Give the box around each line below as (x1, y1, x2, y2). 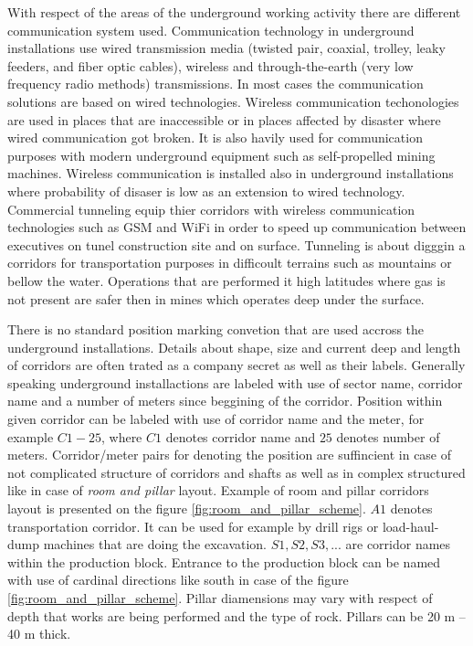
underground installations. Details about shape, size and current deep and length (7, 337, 461, 356)
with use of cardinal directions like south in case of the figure (7, 570, 349, 589)
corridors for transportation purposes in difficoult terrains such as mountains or (7, 253, 452, 272)
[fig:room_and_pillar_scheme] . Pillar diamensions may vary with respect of (7, 588, 433, 607)
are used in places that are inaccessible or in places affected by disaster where (7, 110, 441, 129)
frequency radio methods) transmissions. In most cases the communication (7, 74, 424, 93)
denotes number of (336, 427, 440, 446)
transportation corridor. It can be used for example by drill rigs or (7, 516, 379, 535)
